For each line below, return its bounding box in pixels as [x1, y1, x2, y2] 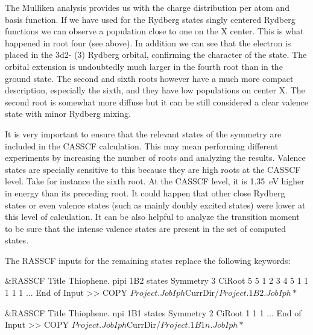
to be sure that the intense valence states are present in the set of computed [5, 222, 286, 234]
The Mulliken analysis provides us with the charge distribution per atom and [5, 1, 289, 13]
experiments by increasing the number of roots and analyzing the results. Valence [5, 151, 306, 164]
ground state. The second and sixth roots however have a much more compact [5, 72, 294, 84]
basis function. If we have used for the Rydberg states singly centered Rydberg [5, 13, 296, 25]
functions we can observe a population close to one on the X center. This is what [5, 25, 304, 37]
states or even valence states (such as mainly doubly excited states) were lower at [5, 198, 306, 211]
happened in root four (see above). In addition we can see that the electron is [5, 36, 291, 49]
